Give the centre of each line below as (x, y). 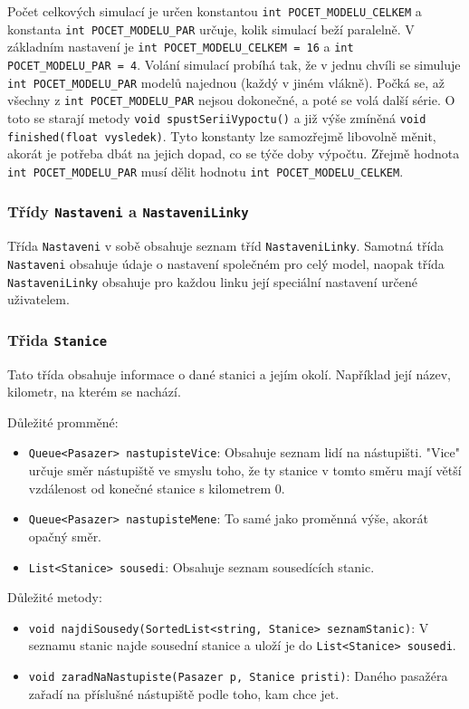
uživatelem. (38, 299)
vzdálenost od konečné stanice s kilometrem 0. (157, 488)
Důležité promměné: (63, 422)
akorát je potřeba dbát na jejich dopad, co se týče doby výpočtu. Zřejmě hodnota (234, 153)
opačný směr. (65, 536)
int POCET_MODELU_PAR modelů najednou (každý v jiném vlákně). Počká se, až (226, 82)
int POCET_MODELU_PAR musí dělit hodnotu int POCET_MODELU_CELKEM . (206, 171)
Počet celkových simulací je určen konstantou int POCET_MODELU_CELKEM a (215, 11)
